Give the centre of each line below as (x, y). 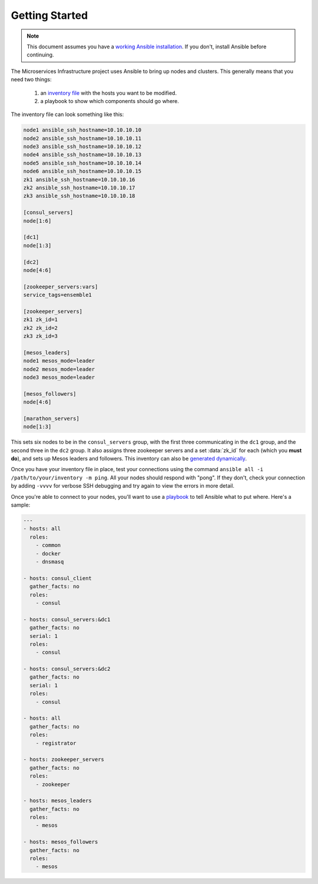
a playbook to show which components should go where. (110, 101)
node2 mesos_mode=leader (59, 369)
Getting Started (49, 15)
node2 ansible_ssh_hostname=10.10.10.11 (82, 138)
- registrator (56, 743)
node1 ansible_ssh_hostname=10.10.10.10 (82, 130)
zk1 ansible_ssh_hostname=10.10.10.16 (79, 179)
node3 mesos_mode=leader (59, 377)
